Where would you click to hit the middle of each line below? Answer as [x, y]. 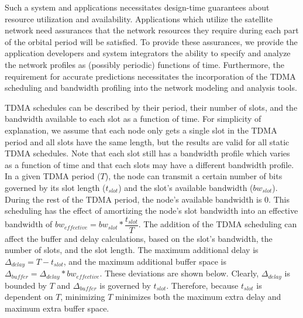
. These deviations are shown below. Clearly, [179, 273]
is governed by [125, 285]
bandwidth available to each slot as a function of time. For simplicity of [133, 119]
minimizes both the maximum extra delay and [198, 297]
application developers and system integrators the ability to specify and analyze [148, 53]
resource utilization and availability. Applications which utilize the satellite [139, 18]
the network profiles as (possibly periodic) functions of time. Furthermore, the [145, 64]
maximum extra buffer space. [57, 308]
